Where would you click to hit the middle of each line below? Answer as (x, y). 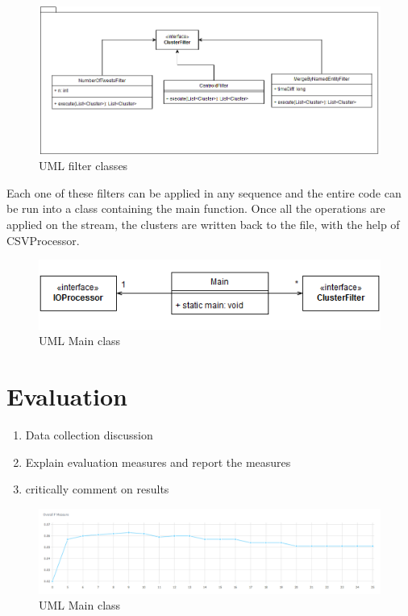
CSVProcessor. (43, 240)
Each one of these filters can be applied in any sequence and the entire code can (204, 192)
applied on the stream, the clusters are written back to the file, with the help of (203, 224)
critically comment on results (97, 489)
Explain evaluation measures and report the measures (158, 462)
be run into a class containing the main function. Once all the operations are (196, 208)
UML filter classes (83, 166)
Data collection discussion (89, 434)
